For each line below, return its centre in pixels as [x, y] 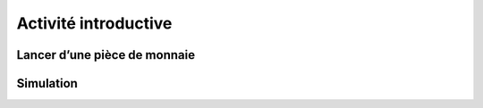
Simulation [47, 83]
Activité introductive [94, 23]
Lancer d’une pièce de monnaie [106, 55]
